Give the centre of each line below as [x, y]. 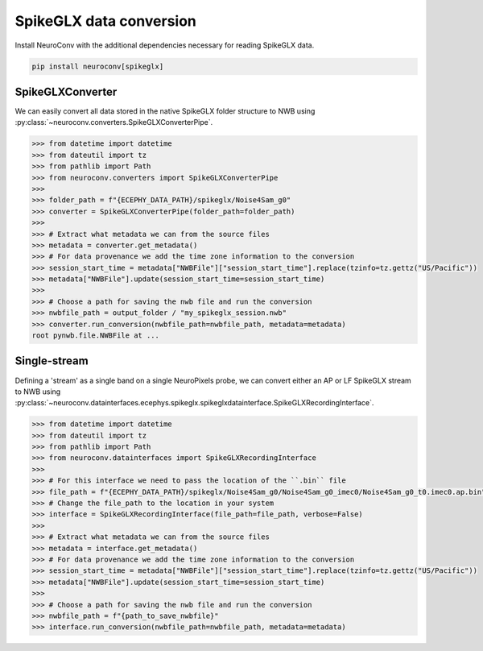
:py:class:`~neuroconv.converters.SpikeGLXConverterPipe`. [114, 122]
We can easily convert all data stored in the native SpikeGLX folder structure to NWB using [165, 111]
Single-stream [52, 361]
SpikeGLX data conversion [106, 21]
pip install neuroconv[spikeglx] [98, 66]
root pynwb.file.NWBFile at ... [96, 336]
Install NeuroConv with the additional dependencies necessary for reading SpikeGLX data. [165, 45]
